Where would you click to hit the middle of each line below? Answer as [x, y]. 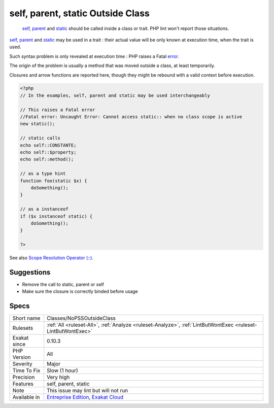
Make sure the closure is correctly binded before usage [80, 291]
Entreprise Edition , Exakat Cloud [85, 397]
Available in [26, 397]
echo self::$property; [48, 152]
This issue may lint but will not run [87, 391]
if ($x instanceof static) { [56, 216]
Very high [58, 377]
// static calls [40, 138]
